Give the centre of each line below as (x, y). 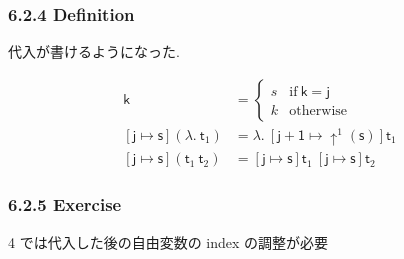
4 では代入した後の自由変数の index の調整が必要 (168, 241)
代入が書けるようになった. (94, 51)
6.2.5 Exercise (65, 204)
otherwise (318, 110)
